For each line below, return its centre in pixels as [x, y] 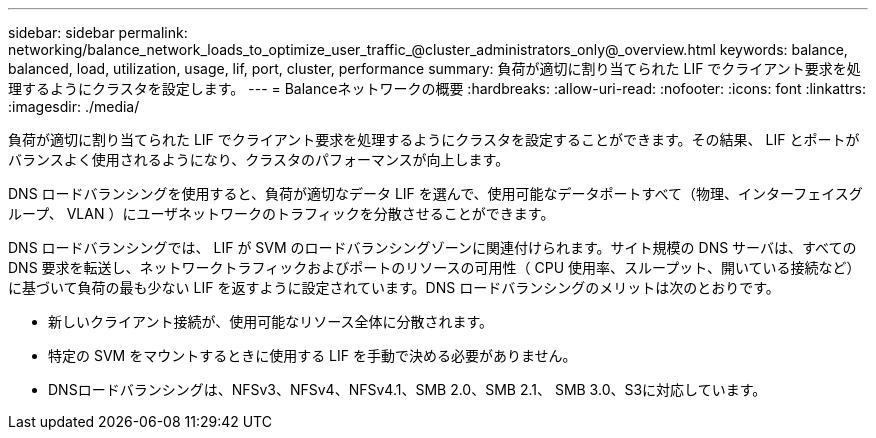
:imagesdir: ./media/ [74, 106]
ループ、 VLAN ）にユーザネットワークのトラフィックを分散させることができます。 [281, 213]
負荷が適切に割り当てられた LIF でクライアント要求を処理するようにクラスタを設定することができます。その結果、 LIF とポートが [434, 139]
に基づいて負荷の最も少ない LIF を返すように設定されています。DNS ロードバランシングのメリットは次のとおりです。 [394, 287]
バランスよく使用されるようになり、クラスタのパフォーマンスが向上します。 [259, 159]
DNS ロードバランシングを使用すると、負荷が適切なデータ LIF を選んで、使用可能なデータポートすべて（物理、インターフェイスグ [435, 193]
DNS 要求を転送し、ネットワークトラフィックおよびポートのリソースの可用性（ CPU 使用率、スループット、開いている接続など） [434, 267]
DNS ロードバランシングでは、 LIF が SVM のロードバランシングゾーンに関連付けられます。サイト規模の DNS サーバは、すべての [432, 247]
